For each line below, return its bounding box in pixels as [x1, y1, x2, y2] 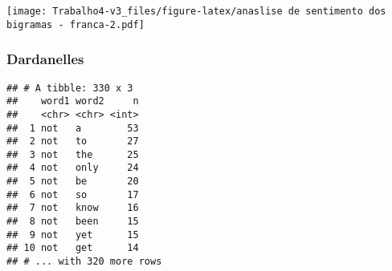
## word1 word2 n [6, 95, 139, 107]
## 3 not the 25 [6, 148, 139, 160]
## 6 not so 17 [6, 188, 139, 200]
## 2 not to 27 [6, 135, 139, 148]
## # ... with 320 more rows [6, 256, 162, 268]
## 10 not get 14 [6, 242, 139, 254]
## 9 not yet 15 [6, 229, 139, 241]
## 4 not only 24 [6, 162, 139, 174]
